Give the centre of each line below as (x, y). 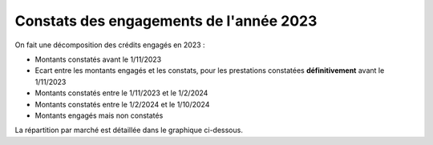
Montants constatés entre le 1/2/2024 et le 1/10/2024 (122, 104)
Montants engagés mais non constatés (99, 115)
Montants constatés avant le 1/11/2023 (98, 59)
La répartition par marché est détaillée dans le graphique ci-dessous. (129, 130)
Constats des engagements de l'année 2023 (166, 21)
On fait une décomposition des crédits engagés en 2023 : (110, 45)
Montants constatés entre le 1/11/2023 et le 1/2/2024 (121, 93)
